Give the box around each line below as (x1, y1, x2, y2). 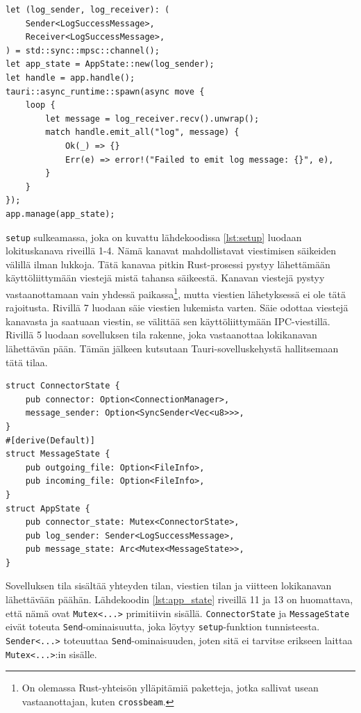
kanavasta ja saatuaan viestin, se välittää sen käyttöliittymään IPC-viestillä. (6, 313, 330, 328)
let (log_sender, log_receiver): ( (6, 5, 170, 15)
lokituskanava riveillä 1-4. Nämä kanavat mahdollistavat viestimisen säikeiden (6, 243, 337, 258)
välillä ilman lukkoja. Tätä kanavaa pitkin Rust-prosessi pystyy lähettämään (6, 256, 330, 271)
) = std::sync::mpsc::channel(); (6, 45, 160, 56)
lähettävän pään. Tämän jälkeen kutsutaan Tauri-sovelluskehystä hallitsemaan (6, 341, 339, 355)
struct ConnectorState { (6, 381, 120, 391)
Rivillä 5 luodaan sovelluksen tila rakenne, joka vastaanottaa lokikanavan (6, 327, 317, 342)
